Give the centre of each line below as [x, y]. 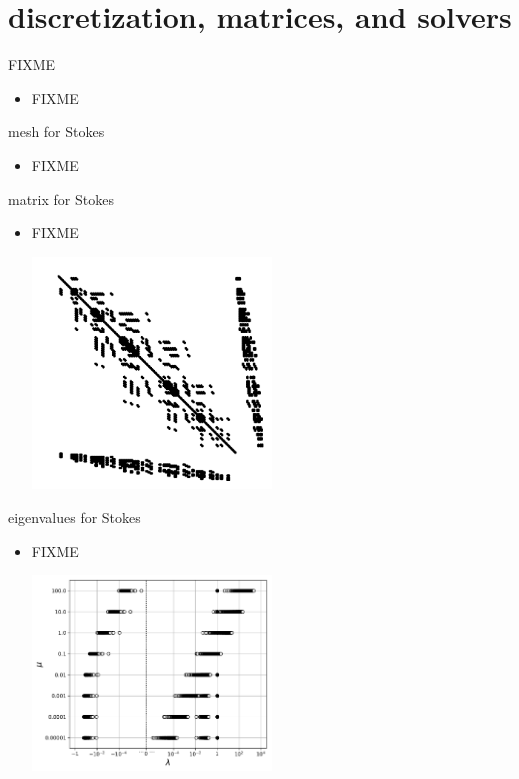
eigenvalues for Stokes [74, 516]
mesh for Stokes [56, 131]
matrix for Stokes [61, 198]
